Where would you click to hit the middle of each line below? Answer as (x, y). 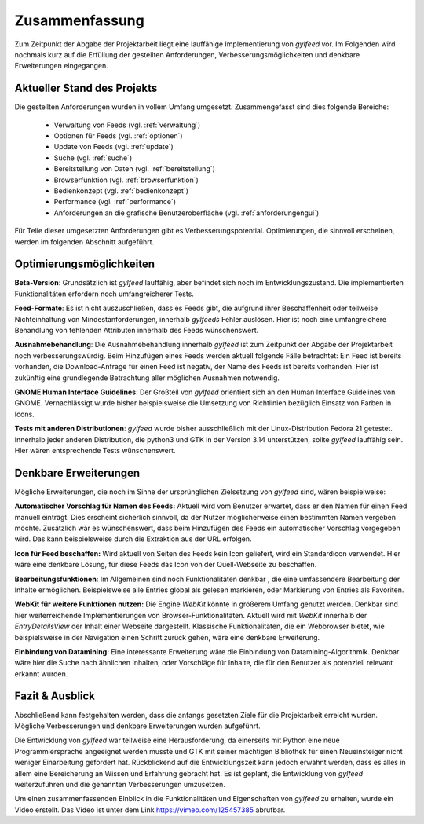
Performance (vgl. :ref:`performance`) (115, 202)
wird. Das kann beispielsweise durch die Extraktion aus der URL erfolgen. (133, 539)
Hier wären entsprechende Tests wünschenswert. (95, 450)
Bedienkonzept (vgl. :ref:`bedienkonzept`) (121, 190)
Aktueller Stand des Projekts (86, 88)
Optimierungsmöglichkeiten (84, 264)
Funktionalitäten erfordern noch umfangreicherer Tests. (104, 294)
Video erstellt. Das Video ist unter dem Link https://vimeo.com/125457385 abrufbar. (150, 810)
